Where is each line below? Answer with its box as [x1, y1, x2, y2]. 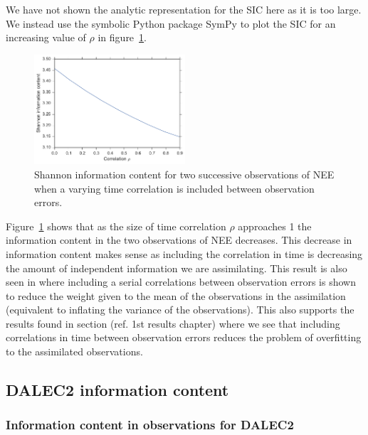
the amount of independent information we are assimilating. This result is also [6, 260, 347, 275]
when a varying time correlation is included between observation [34, 181, 315, 195]
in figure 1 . [98, 30, 147, 45]
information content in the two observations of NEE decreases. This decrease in [6, 232, 352, 247]
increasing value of [6, 30, 86, 45]
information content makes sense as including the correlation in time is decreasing [6, 246, 363, 261]
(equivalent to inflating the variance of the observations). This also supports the [6, 302, 354, 317]
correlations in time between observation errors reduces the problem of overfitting [6, 330, 362, 345]
